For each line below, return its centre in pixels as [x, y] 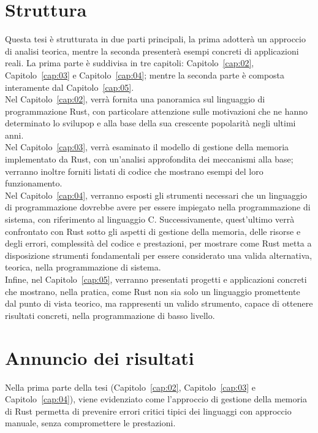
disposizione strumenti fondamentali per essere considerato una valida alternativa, [159, 255]
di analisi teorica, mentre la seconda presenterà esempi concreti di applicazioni [152, 51]
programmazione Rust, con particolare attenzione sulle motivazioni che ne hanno [156, 111]
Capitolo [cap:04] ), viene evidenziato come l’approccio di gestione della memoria [156, 399]
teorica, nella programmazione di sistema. [83, 267]
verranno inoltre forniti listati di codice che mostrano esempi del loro [134, 171]
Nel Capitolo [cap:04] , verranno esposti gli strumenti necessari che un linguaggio [156, 195]
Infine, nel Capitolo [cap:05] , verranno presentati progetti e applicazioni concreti [156, 279]
